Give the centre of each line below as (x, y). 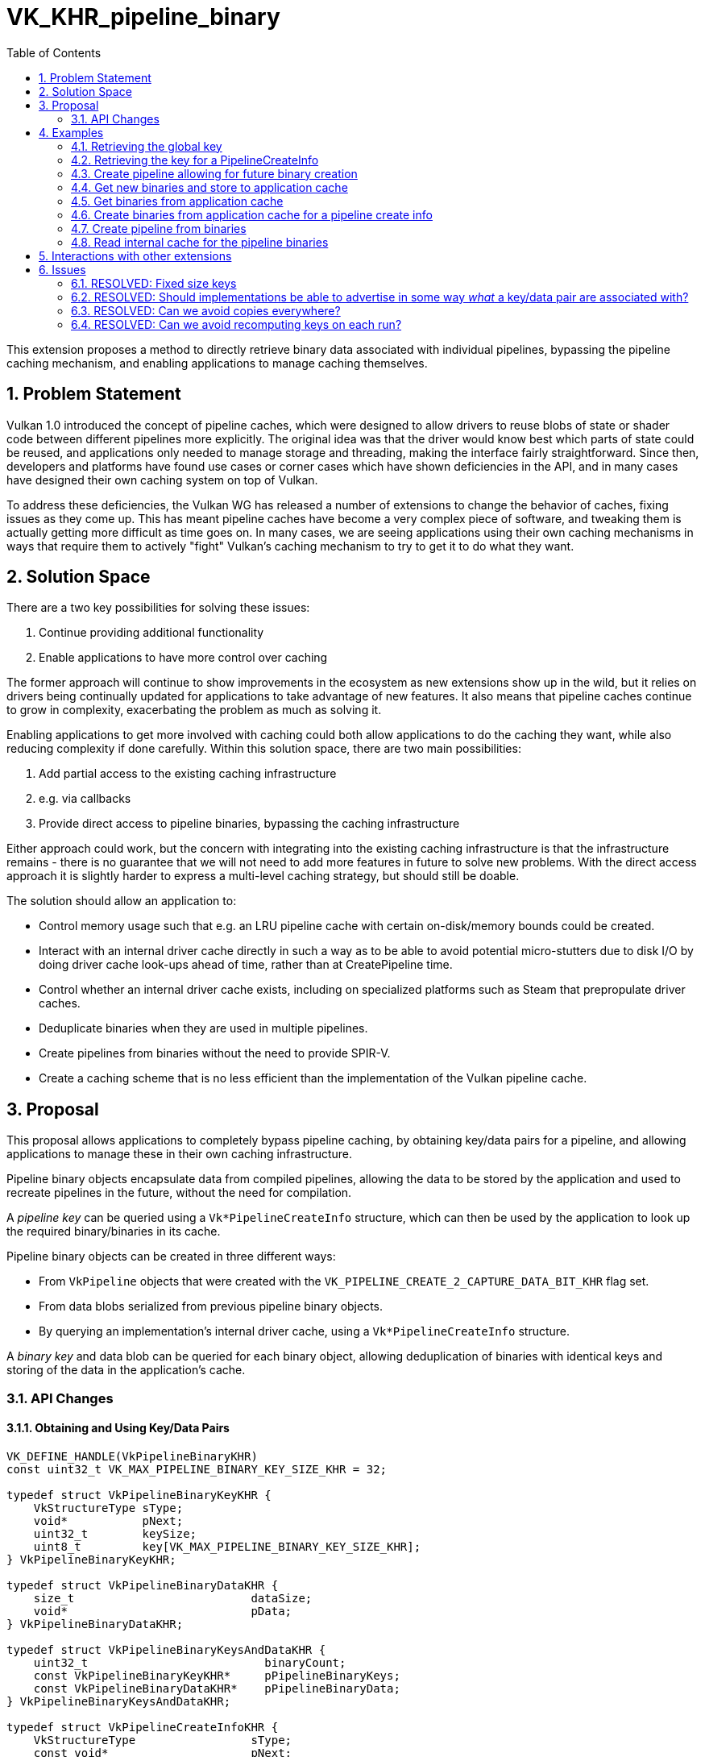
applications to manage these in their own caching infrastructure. (180, 1154)
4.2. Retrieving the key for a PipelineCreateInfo (195, 160)
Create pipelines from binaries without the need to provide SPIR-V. (215, 1053)
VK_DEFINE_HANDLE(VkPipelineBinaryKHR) (132, 1456)
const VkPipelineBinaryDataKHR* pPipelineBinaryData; (217, 1688)
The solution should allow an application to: (122, 901)
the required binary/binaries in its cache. (114, 1232)
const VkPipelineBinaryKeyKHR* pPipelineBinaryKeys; (217, 1675)
